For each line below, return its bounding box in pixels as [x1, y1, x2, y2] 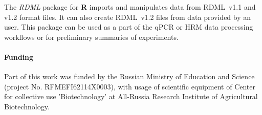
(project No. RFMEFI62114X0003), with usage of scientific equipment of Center [4, 81, 256, 91]
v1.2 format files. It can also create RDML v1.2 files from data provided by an [4, 11, 251, 22]
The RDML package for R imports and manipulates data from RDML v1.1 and [4, 2, 256, 12]
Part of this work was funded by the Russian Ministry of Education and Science [4, 71, 255, 82]
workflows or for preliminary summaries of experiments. [4, 31, 179, 42]
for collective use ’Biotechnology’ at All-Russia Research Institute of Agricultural [4, 91, 258, 102]
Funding [4, 51, 34, 62]
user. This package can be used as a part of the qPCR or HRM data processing [4, 21, 253, 32]
